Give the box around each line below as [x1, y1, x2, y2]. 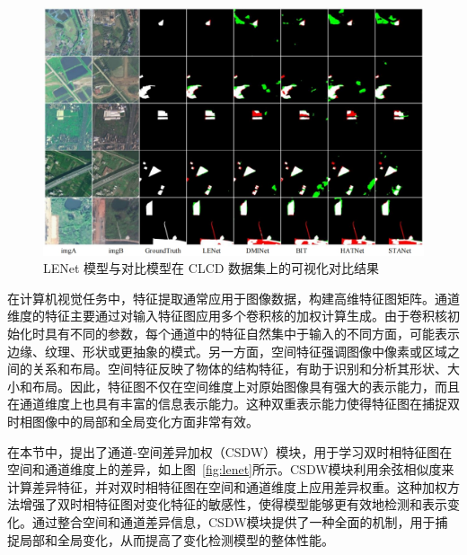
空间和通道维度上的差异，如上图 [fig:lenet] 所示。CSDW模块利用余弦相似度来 [7, 460, 454, 479]
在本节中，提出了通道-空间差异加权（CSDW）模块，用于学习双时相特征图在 [7, 442, 453, 461]
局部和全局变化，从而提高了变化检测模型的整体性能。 [19, 530, 334, 549]
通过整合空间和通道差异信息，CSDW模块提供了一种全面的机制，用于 [31, 512, 436, 531]
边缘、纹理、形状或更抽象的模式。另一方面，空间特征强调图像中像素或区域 [7, 341, 447, 360]
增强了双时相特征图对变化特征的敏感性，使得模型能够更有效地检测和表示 [19, 495, 447, 514]
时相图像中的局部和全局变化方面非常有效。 [7, 411, 259, 430]
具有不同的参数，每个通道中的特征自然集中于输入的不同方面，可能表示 [44, 323, 460, 342]
